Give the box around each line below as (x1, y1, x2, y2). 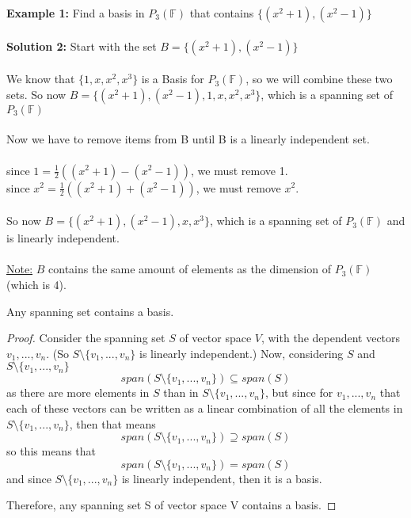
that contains (189, 5, 254, 21)
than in (163, 384, 199, 401)
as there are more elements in (6, 384, 150, 401)
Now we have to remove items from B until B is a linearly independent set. (6, 131, 370, 147)
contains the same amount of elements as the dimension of (48, 261, 331, 277)
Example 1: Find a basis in (6, 5, 145, 21)
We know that (6, 70, 75, 87)
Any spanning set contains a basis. (6, 303, 174, 319)
